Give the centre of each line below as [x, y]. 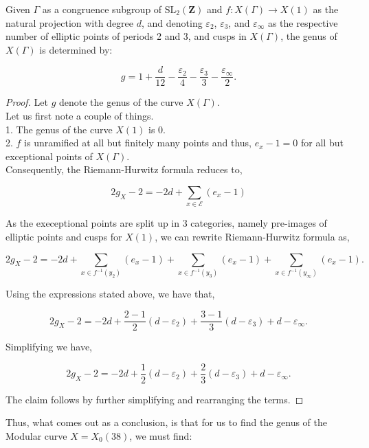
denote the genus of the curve [121, 102]
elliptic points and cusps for [64, 236]
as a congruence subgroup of [102, 9]
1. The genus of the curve [59, 129]
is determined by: [76, 49]
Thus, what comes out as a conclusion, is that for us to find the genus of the [166, 422]
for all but [322, 143]
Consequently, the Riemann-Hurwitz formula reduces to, [124, 169]
